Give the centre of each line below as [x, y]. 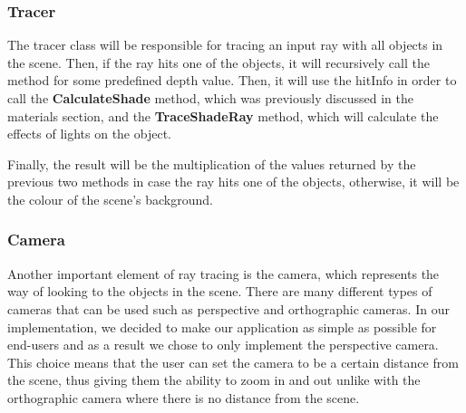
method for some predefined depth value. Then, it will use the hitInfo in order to [232, 80]
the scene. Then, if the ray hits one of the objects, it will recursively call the [218, 62]
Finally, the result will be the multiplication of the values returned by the [212, 163]
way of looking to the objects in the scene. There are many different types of [220, 291]
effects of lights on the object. [89, 134]
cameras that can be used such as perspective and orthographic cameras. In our [228, 308]
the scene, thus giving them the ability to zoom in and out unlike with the [214, 380]
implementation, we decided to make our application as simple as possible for [222, 327]
